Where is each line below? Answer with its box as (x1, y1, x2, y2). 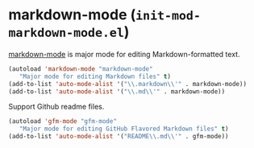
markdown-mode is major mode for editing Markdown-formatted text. (8, 49, 240, 59)
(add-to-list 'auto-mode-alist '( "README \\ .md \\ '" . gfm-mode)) (8, 133, 229, 141)
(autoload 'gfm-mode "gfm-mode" (8, 117, 117, 125)
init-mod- (135, 8, 202, 23)
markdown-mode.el (8, 26, 125, 41)
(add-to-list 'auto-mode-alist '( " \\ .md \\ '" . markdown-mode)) (8, 87, 226, 96)
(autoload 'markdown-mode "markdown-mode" (8, 64, 153, 73)
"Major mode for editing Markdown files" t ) (19, 72, 172, 80)
